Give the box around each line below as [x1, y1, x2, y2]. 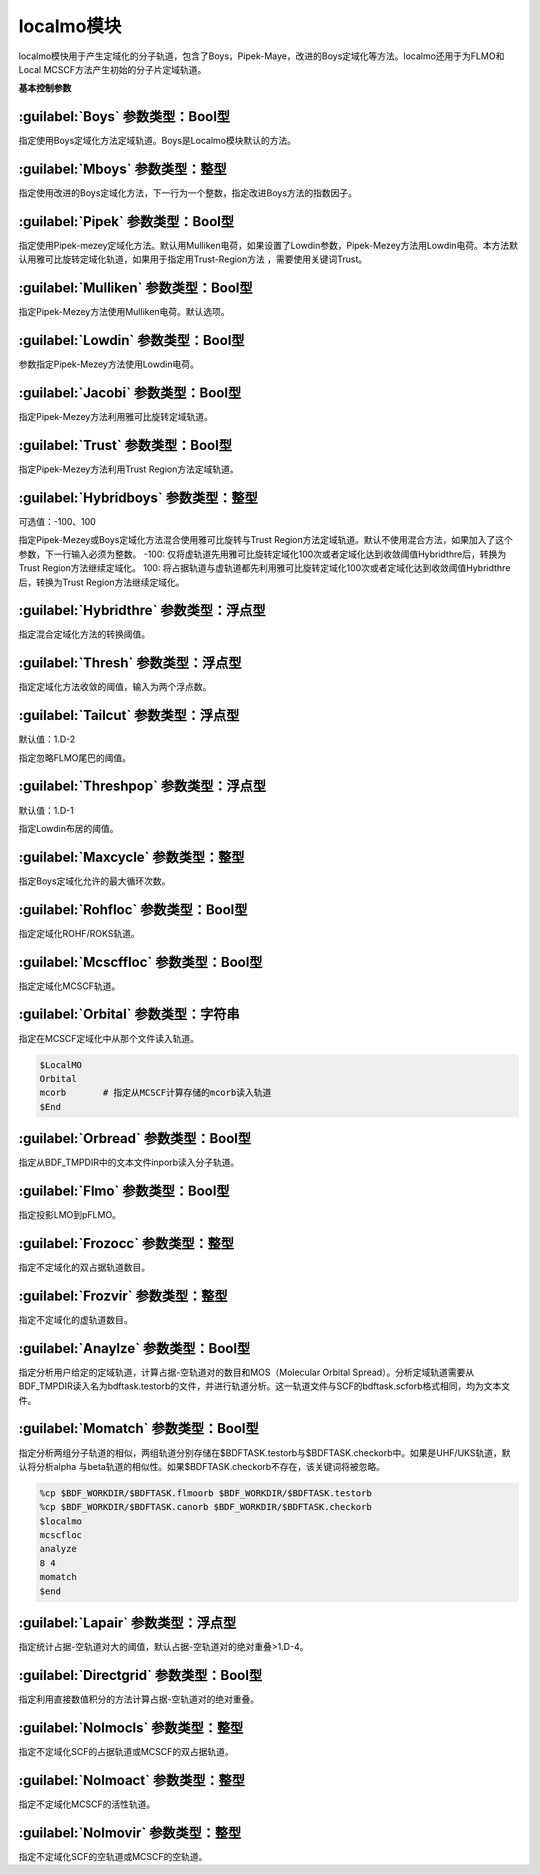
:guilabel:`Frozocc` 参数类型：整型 [18, 1235, 235, 1252]
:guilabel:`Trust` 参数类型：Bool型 [18, 436, 232, 454]
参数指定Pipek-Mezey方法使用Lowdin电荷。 [18, 358, 199, 370]
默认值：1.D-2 [18, 733, 76, 745]
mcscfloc [39, 1530, 83, 1541]
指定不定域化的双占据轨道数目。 [18, 1261, 150, 1274]
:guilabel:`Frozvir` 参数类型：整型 [18, 1287, 228, 1304]
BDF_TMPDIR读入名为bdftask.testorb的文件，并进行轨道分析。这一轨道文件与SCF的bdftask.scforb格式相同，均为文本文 [18, 1380, 511, 1392]
